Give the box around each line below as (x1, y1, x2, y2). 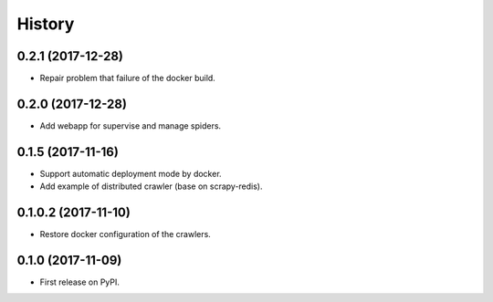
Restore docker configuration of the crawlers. (39, 229, 212, 240)
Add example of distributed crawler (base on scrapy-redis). (39, 181, 264, 192)
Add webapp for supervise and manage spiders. (39, 120, 222, 131)
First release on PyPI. (39, 276, 121, 287)
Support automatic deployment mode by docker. (39, 168, 223, 179)
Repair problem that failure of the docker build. (39, 73, 216, 84)
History (16, 14, 75, 34)
